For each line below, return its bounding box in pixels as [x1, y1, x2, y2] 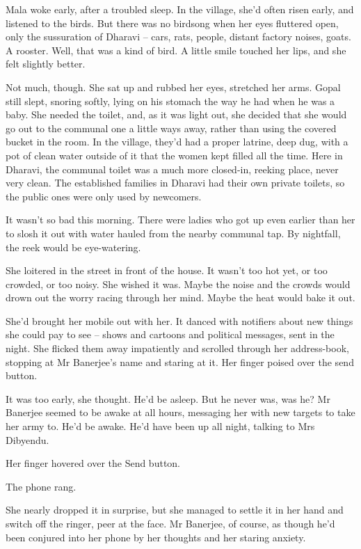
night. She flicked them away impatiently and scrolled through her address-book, [6, 341, 349, 356]
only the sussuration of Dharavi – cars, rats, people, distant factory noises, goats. [6, 29, 351, 44]
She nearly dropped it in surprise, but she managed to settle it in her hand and [6, 502, 344, 517]
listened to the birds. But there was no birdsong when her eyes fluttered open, [6, 15, 339, 30]
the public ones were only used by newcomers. [6, 189, 202, 203]
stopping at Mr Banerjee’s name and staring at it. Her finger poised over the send [6, 354, 354, 369]
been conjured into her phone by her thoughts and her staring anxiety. [6, 530, 306, 544]
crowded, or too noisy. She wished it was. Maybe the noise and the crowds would [6, 276, 351, 291]
